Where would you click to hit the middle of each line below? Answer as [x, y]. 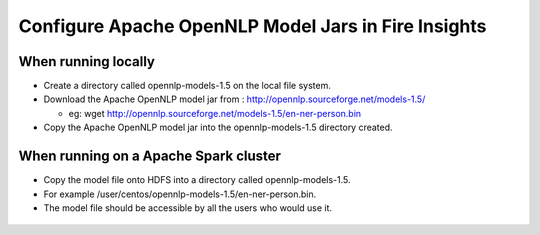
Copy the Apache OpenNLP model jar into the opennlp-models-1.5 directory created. [218, 127]
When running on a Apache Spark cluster [150, 156]
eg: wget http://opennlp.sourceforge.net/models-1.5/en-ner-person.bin [215, 113]
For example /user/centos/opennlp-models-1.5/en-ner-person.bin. [180, 194]
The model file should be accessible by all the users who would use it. [188, 207]
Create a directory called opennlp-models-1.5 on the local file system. [187, 86]
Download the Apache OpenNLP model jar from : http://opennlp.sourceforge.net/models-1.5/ [234, 99]
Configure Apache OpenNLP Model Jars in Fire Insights [252, 26]
